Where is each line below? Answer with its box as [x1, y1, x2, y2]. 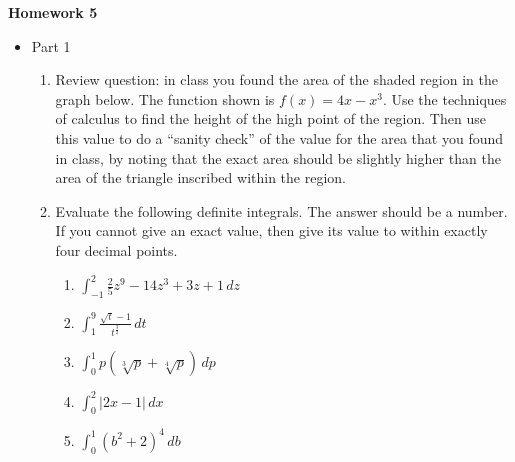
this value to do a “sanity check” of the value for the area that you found [55, 127, 504, 148]
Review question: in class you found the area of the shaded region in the [55, 69, 498, 90]
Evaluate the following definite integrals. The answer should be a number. [55, 200, 508, 221]
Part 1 [31, 35, 71, 56]
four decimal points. [55, 239, 178, 260]
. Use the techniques [382, 88, 507, 109]
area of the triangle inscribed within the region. [55, 167, 346, 188]
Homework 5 [8, 2, 98, 22]
